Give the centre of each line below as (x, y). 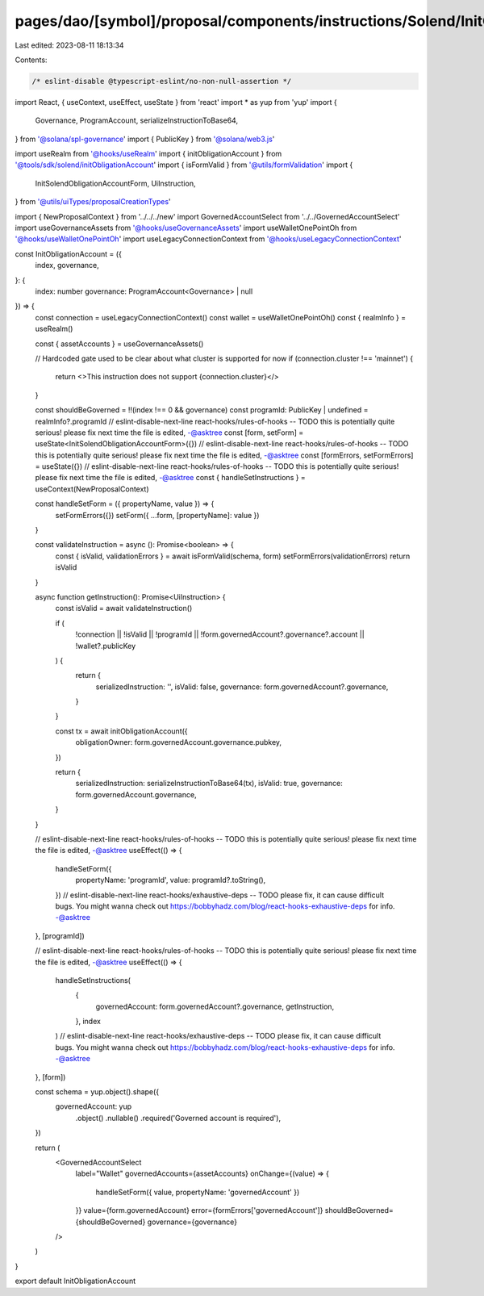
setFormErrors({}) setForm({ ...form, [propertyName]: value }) (157, 515)
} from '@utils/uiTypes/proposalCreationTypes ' (93, 202)
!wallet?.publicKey (106, 646)
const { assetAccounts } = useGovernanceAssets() (119, 344)
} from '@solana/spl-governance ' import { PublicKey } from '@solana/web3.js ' (145, 139)
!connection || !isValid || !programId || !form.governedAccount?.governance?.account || (220, 634)
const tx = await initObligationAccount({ (122, 731)
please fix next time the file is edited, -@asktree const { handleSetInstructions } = (170, 478)
